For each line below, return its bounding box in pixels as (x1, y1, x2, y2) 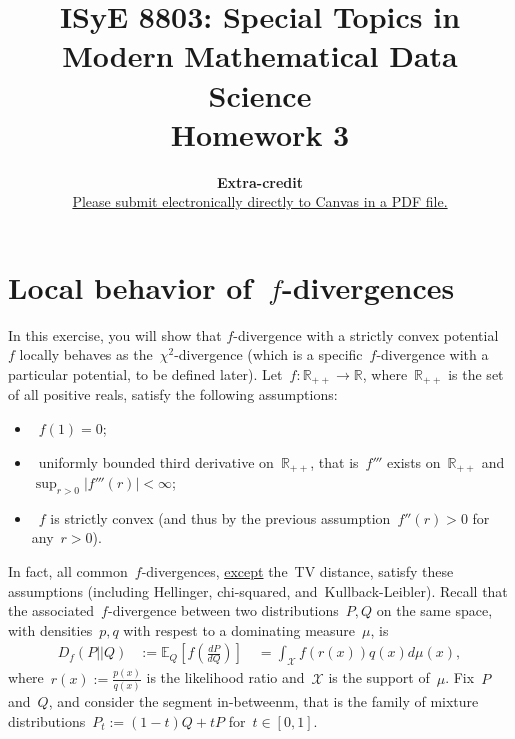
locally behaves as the (19, 344, 153, 365)
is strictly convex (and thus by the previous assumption (50, 507, 391, 528)
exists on (387, 451, 441, 472)
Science (208, 74, 312, 115)
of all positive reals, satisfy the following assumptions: (8, 384, 338, 405)
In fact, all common (8, 561, 128, 582)
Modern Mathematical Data (62, 35, 458, 76)
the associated (8, 600, 95, 621)
